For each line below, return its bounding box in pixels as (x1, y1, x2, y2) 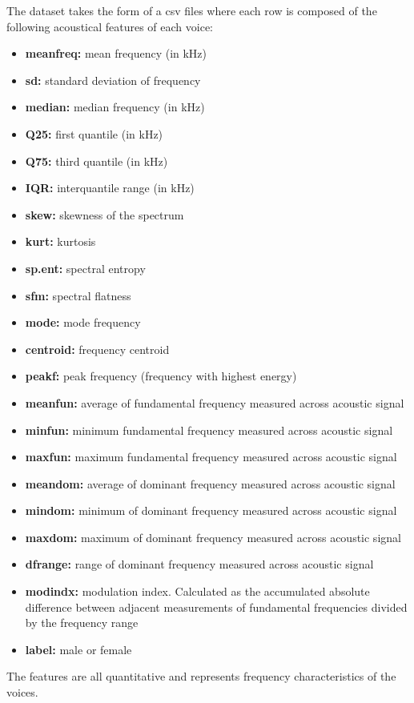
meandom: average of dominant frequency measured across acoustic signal (25, 475, 396, 492)
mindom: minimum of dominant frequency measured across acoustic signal (25, 502, 397, 519)
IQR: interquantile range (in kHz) (25, 179, 195, 196)
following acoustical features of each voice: (6, 18, 214, 34)
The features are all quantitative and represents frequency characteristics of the (6, 668, 396, 685)
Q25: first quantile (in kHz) (25, 125, 163, 142)
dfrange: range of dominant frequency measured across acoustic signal (25, 556, 374, 572)
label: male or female (25, 641, 132, 657)
